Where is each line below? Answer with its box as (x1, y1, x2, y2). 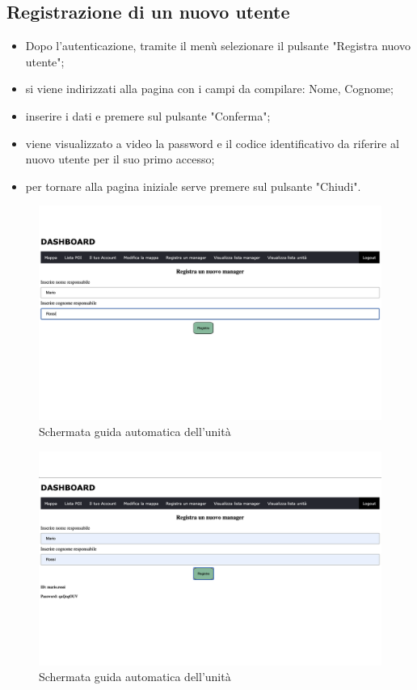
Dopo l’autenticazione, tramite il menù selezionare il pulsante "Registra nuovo (25, 37, 411, 54)
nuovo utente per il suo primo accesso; (25, 150, 215, 167)
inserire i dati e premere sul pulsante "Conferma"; (25, 107, 271, 124)
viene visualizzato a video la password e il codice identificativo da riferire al (25, 134, 399, 151)
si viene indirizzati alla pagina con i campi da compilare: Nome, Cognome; (25, 80, 394, 97)
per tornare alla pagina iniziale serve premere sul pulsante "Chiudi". (25, 177, 361, 194)
